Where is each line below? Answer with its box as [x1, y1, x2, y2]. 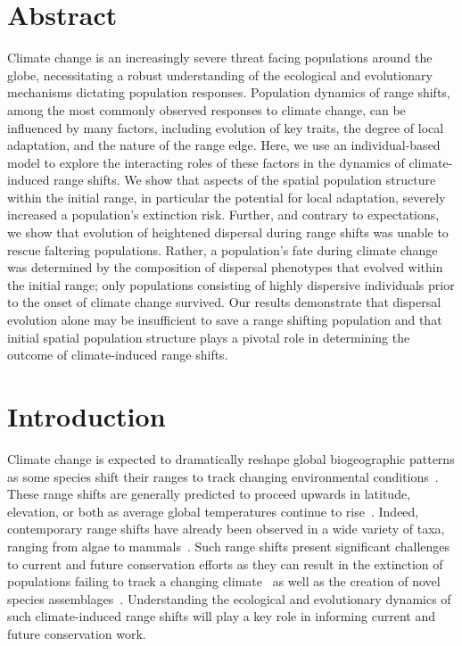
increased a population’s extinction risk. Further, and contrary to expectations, [7, 205, 440, 224]
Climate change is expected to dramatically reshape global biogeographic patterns [7, 449, 455, 468]
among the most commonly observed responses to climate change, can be [7, 100, 406, 119]
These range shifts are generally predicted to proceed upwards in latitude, [7, 484, 411, 503]
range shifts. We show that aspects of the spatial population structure [54, 170, 436, 189]
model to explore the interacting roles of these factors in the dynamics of [7, 153, 405, 171]
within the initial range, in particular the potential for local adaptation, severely [7, 187, 446, 206]
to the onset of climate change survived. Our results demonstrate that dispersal [7, 293, 441, 311]
